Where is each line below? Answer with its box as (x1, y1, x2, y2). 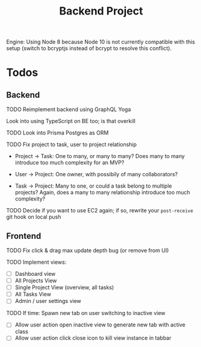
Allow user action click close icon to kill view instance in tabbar (14, 334, 172, 342)
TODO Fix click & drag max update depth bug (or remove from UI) (6, 247, 169, 254)
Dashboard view (14, 270, 56, 277)
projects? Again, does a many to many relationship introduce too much (14, 189, 191, 196)
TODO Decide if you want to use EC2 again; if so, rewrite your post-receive (6, 207, 194, 214)
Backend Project (59, 4, 143, 18)
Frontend (6, 231, 42, 241)
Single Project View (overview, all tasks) (14, 284, 114, 291)
